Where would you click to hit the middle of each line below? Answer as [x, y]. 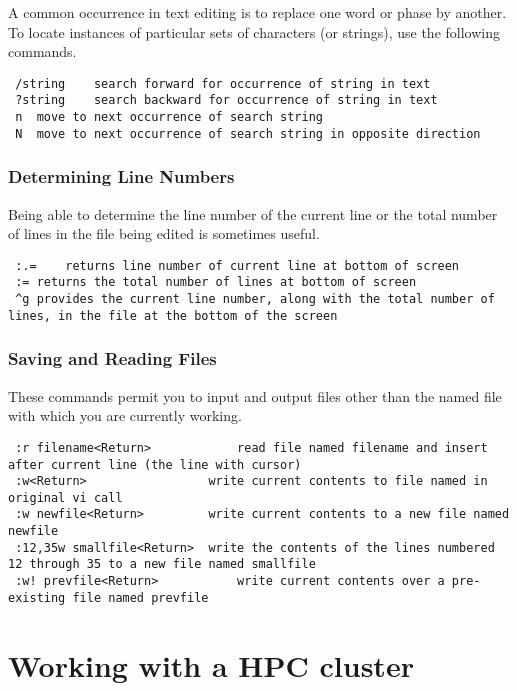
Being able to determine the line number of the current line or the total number [253, 213]
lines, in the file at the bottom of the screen [173, 315]
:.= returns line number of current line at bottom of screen [237, 265]
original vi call [65, 497]
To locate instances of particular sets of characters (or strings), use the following [254, 31]
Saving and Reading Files [112, 358]
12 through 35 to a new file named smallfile [162, 564]
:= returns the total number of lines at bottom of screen [216, 282]
